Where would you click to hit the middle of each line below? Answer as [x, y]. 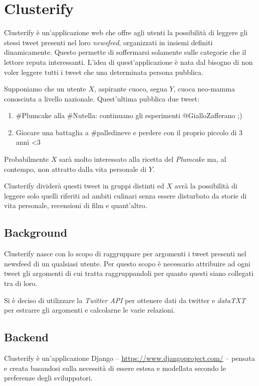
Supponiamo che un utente [45, 89]
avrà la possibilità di [206, 186]
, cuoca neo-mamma [204, 89]
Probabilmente [27, 159]
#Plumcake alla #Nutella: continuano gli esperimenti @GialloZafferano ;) [129, 115]
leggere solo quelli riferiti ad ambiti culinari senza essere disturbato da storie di [125, 195]
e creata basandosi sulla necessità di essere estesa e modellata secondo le [115, 368]
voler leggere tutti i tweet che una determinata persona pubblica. [104, 72]
